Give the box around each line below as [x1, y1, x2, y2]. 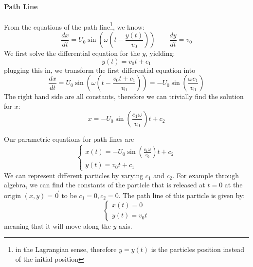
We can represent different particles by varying [4, 170, 144, 180]
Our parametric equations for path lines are [4, 134, 134, 144]
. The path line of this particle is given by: [118, 190, 245, 200]
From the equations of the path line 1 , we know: [4, 20, 145, 32]
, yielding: [145, 48, 175, 58]
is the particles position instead [151, 244, 245, 254]
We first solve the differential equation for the [4, 48, 140, 58]
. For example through [172, 170, 239, 180]
